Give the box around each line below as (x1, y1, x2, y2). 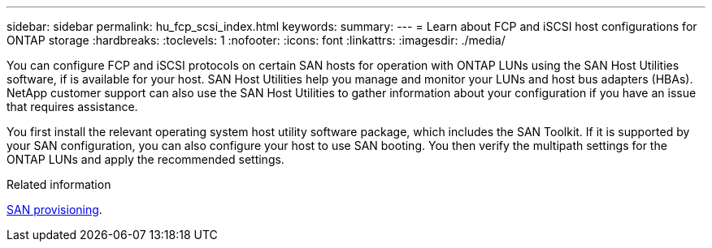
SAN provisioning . (7, 203, 102, 216)
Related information (7, 177, 111, 191)
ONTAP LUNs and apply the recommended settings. (7, 152, 284, 166)
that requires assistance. (7, 100, 138, 113)
